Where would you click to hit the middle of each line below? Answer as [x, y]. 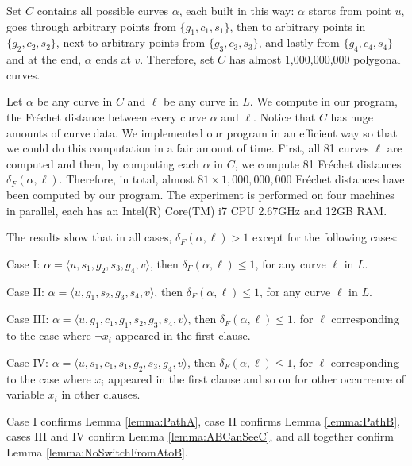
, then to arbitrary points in [298, 26]
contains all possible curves [103, 10]
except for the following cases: [325, 237]
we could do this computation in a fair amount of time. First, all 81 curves [188, 148]
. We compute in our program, [323, 101]
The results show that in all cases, [89, 237]
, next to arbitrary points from [131, 42]
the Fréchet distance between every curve [106, 116]
